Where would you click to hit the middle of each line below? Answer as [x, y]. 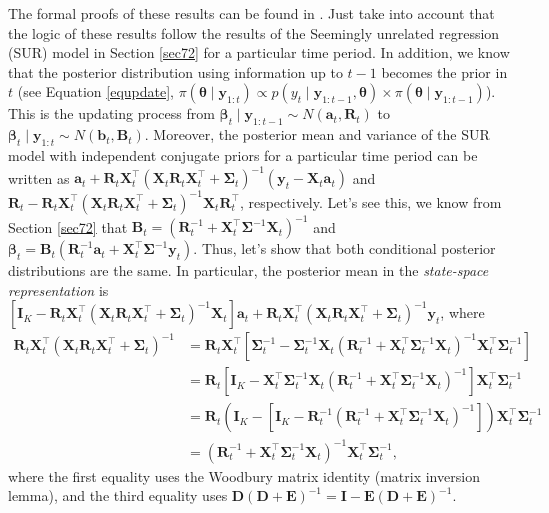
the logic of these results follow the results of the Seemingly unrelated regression [254, 32]
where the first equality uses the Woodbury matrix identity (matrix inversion [244, 475]
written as [39, 177]
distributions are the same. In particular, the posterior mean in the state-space [248, 270]
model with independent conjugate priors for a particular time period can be [243, 154]
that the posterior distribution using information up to [175, 71]
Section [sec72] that [68, 226]
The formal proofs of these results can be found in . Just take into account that [251, 13]
